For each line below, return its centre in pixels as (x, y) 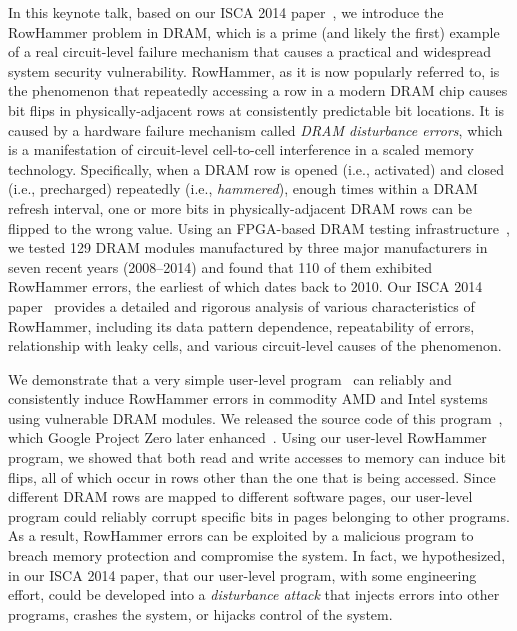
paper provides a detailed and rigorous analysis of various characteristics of (241, 305)
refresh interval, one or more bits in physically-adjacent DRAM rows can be (240, 207)
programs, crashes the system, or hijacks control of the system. (200, 613)
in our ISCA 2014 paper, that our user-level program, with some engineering (242, 574)
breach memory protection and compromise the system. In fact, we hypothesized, (257, 555)
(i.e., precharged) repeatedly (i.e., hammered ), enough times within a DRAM (243, 188)
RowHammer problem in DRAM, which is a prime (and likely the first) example (254, 31)
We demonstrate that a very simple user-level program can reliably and (230, 378)
